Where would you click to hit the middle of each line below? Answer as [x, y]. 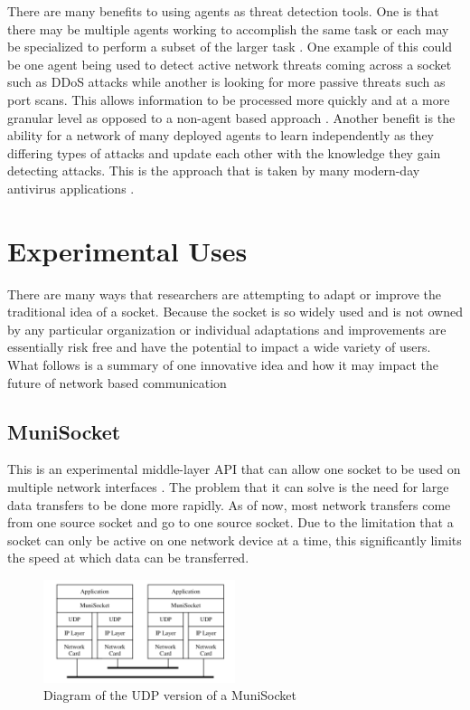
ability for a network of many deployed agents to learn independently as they [221, 135]
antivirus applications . [71, 188]
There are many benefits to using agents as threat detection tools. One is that [223, 11]
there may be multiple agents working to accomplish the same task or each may [228, 28]
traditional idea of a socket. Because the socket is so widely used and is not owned [235, 312]
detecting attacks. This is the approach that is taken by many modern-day [214, 170]
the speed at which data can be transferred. [128, 558]
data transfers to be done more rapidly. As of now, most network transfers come [229, 504]
